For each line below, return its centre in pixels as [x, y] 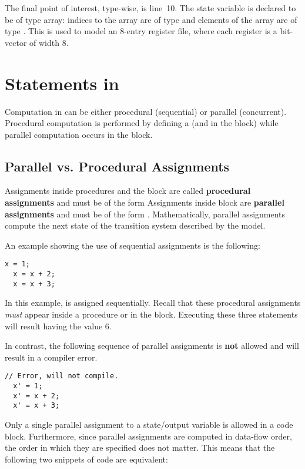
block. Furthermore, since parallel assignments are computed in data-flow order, [148, 436]
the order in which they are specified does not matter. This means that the [140, 447]
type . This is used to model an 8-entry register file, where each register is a [141, 31]
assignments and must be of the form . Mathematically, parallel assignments [145, 214]
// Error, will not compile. [62, 376]
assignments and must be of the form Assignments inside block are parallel [145, 202]
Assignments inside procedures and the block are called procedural [128, 191]
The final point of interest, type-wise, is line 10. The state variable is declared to [150, 8]
